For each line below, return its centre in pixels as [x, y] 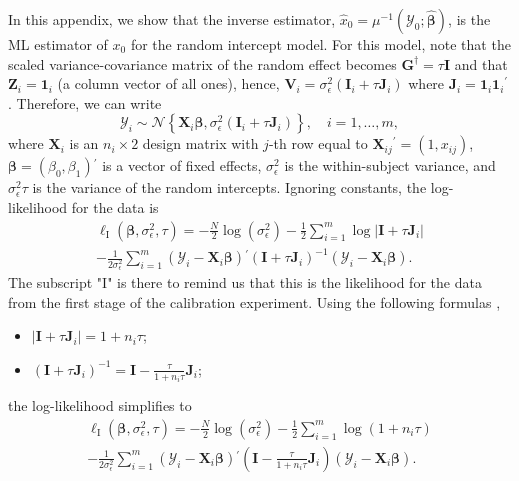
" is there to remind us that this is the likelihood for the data [294, 282]
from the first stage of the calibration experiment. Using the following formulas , [254, 301]
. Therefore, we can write [85, 102]
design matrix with [200, 143]
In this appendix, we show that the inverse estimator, [172, 19]
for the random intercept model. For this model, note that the [320, 44]
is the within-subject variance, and [390, 165]
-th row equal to [318, 143]
